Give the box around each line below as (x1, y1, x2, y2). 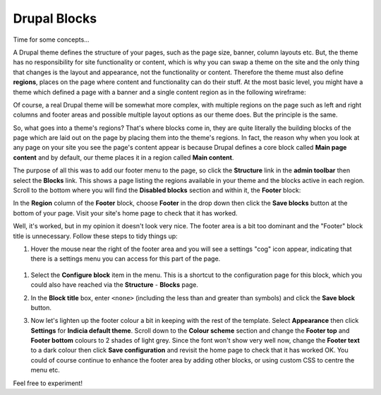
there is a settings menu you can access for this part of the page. (30, 254, 221, 263)
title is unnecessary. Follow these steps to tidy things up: (13, 232, 178, 240)
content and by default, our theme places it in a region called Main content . (13, 153, 234, 162)
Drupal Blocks (13, 11, 97, 26)
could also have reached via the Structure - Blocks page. (30, 281, 199, 289)
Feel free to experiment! (13, 379, 83, 387)
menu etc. (30, 366, 60, 375)
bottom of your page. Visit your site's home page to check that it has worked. (13, 208, 238, 217)
